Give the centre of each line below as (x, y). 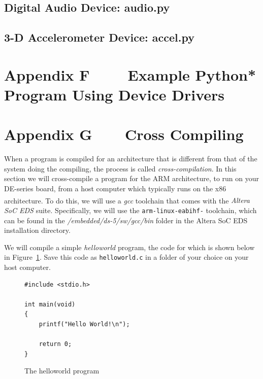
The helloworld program (62, 371)
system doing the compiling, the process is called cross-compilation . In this (120, 168)
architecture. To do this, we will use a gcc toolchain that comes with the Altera (127, 200)
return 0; (55, 344)
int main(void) (50, 304)
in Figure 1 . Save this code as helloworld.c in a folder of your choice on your (126, 257)
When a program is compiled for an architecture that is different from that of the (131, 159)
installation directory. (37, 230)
